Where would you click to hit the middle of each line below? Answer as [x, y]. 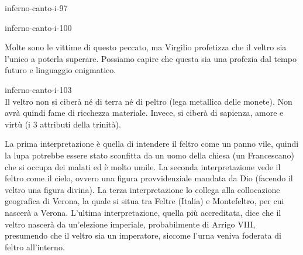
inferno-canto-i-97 [36, 8]
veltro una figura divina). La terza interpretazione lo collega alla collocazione [142, 189]
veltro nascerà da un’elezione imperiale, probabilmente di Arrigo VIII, [130, 224]
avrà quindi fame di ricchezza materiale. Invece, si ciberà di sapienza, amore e [144, 113]
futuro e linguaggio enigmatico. [61, 70]
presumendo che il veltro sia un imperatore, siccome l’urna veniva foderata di [143, 235]
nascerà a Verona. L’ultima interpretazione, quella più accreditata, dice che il [143, 212]
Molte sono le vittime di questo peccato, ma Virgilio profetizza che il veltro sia [146, 47]
